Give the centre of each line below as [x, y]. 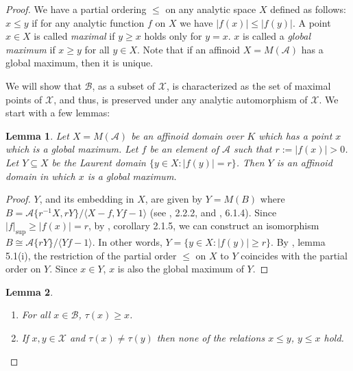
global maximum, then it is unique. [80, 63]
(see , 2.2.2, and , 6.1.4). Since [213, 212]
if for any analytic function [88, 22]
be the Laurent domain [99, 162]
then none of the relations [211, 338]
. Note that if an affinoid [188, 49]
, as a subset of [124, 85]
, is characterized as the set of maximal [248, 85]
